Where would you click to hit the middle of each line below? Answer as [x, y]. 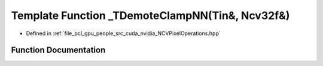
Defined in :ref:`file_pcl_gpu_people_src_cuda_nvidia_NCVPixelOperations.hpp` [123, 33]
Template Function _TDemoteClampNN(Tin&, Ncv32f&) [150, 15]
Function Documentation [58, 50]
